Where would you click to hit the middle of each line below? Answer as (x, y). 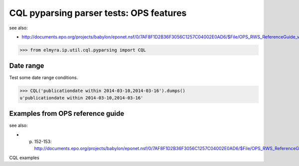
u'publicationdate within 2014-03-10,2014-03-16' (81, 98)
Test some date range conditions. (44, 78)
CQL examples (24, 158)
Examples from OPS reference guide (67, 114)
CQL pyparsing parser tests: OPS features (98, 13)
